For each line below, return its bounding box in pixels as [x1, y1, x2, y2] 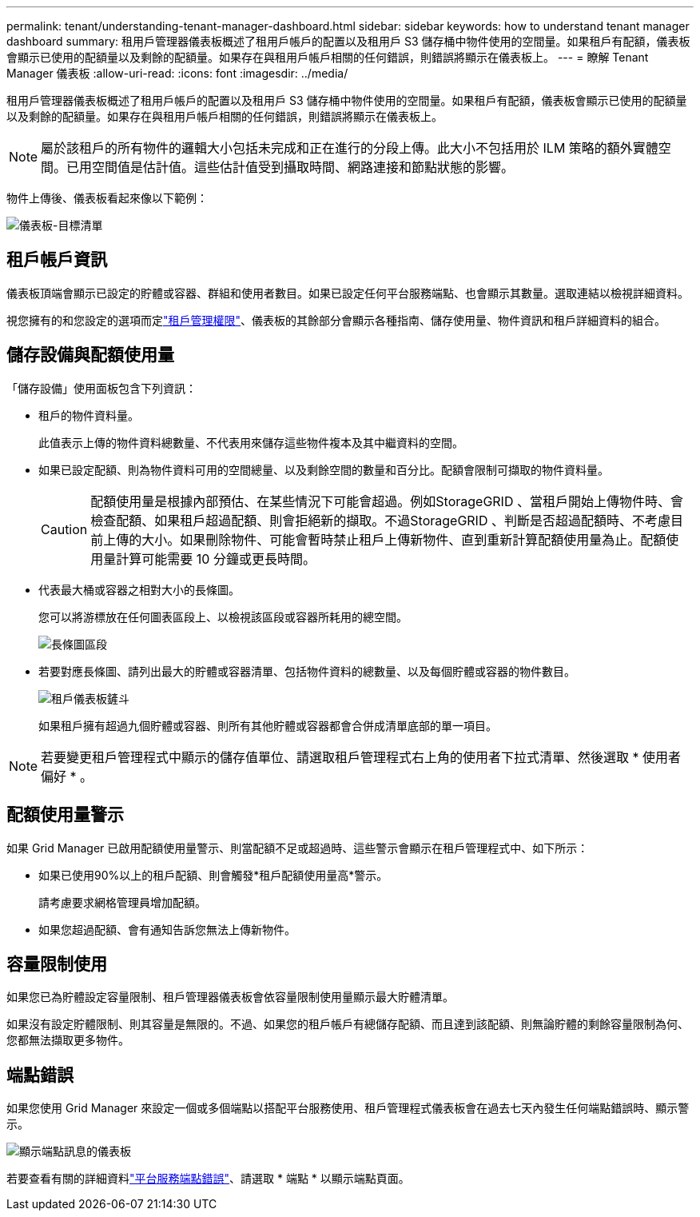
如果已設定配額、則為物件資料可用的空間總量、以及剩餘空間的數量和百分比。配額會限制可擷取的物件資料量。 [38, 462, 609, 477]
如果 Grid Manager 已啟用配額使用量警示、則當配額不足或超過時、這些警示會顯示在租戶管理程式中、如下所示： [6, 840, 589, 855]
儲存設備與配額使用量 [6, 345, 174, 365]
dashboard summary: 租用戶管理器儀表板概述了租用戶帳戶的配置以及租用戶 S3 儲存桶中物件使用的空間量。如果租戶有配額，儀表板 [6, 34, 690, 48]
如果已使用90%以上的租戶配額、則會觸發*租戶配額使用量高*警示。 [38, 868, 388, 882]
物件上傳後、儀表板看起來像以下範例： [6, 191, 208, 205]
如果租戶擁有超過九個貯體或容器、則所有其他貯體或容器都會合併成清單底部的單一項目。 [38, 718, 497, 732]
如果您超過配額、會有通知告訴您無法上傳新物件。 [38, 922, 296, 936]
